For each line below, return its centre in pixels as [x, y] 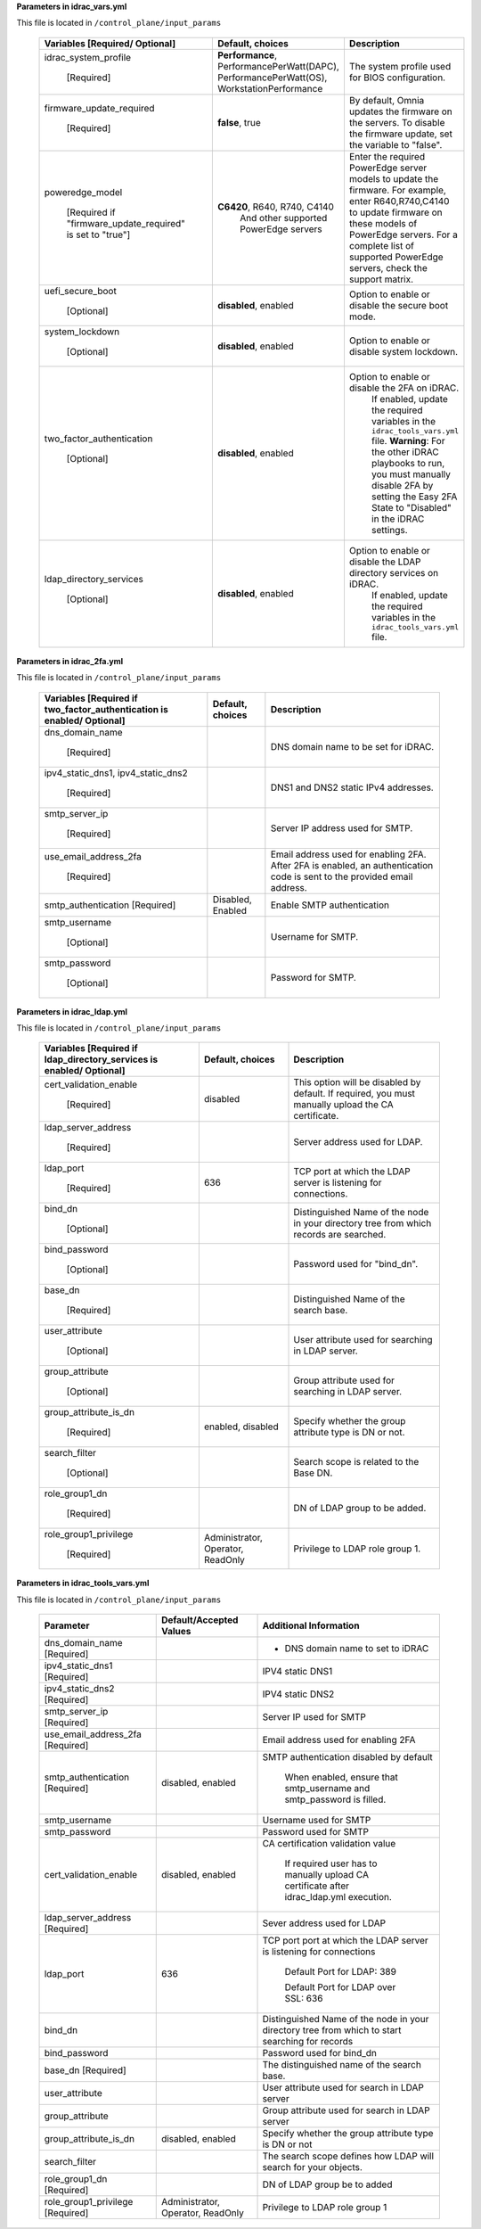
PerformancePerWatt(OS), [273, 78]
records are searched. [340, 1235]
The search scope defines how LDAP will [348, 2156]
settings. [390, 530]
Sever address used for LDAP [324, 1923]
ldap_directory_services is [101, 1059]
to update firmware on [395, 212]
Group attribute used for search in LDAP [346, 2110]
